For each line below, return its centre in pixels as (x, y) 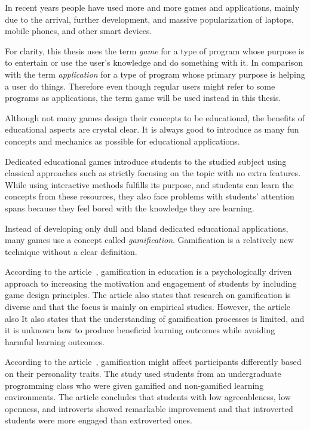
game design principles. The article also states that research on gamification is (148, 295)
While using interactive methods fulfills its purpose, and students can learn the (149, 184)
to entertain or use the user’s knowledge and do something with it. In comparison (154, 62)
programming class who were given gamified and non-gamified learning (134, 385)
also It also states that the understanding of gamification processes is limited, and (155, 318)
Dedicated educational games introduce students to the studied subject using (146, 161)
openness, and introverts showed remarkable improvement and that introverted (149, 408)
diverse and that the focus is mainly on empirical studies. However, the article (148, 307)
